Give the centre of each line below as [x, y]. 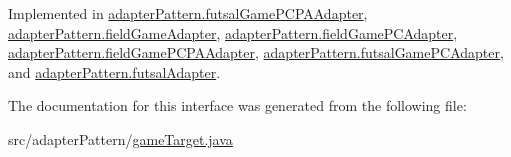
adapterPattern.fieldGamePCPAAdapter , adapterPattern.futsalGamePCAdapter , [256, 52]
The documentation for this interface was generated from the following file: [237, 105]
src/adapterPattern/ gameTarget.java [120, 138]
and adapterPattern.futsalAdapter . [114, 71]
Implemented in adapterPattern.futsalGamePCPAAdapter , [188, 13]
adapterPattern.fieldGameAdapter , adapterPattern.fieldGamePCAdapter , [233, 32]
